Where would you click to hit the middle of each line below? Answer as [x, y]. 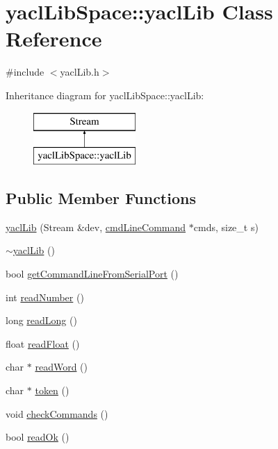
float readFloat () [43, 343]
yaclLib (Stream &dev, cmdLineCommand [96, 227]
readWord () [61, 367]
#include [25, 72]
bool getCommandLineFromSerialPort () [92, 274]
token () [52, 390]
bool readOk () [38, 437]
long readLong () [41, 320]
